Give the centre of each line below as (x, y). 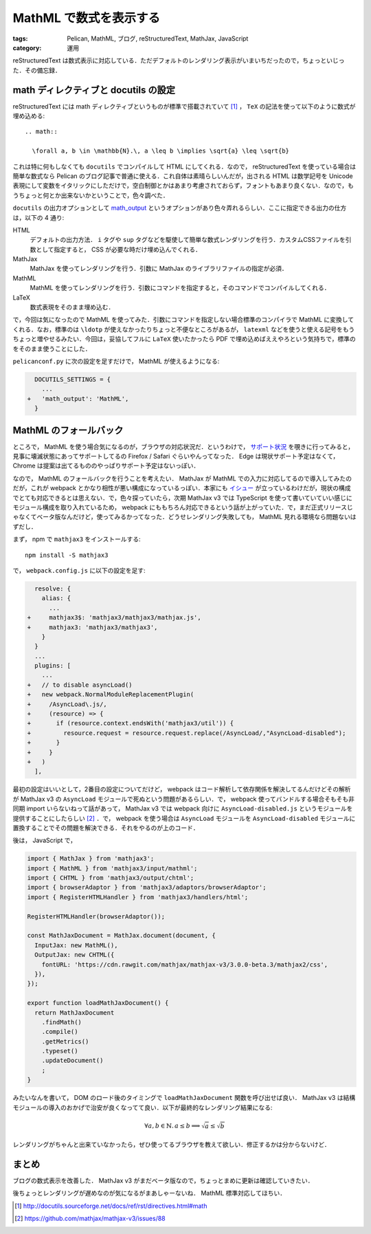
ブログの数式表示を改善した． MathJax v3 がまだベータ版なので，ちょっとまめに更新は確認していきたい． (163, 1180)
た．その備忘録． (37, 70)
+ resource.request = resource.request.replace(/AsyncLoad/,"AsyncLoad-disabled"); (187, 733)
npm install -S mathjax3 (67, 555)
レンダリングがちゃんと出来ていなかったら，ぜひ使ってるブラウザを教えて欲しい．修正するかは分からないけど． (171, 1144)
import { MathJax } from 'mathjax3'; (91, 859)
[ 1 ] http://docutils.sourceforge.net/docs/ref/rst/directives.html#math (111, 1206)
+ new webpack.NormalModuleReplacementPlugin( (111, 695)
